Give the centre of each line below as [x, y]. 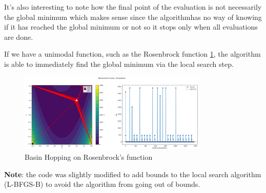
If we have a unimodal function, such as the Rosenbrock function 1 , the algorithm [132, 54]
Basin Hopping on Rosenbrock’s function [89, 156]
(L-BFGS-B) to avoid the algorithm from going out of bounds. [102, 184]
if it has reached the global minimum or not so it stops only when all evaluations [131, 27]
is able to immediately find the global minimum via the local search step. [119, 64]
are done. [19, 37]
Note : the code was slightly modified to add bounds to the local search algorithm [133, 174]
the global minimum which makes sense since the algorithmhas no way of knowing [133, 17]
